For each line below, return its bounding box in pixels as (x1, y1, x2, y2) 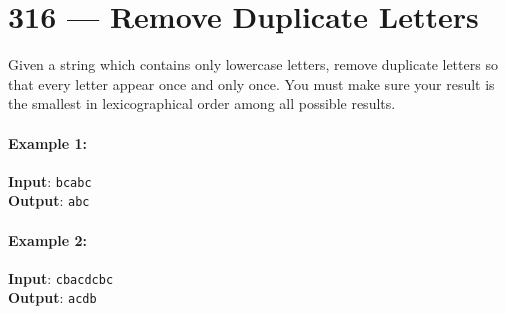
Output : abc (8, 190, 90, 211)
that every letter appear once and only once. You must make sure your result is (8, 73, 495, 94)
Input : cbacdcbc (8, 267, 114, 288)
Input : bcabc (8, 170, 92, 191)
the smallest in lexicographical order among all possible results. (8, 93, 396, 114)
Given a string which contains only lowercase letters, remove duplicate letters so (8, 54, 498, 75)
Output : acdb (8, 287, 97, 308)
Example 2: (8, 229, 87, 250)
